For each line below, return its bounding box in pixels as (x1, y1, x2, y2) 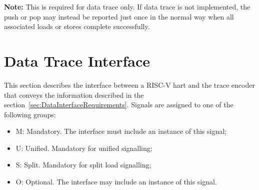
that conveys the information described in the (4, 89, 144, 100)
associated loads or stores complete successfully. (4, 21, 150, 32)
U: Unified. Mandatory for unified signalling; (15, 142, 152, 153)
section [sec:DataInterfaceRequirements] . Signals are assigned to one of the (4, 99, 233, 110)
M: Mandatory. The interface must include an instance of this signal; (15, 126, 226, 136)
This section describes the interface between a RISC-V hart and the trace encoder (4, 79, 255, 90)
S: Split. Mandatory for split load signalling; (15, 159, 151, 170)
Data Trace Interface (4, 50, 150, 71)
